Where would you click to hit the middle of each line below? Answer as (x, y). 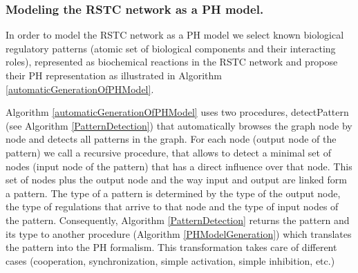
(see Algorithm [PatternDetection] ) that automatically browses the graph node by (179, 125)
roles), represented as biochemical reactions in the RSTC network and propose (172, 62)
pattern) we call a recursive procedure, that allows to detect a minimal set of (168, 152)
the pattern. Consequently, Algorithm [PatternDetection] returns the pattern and (178, 220)
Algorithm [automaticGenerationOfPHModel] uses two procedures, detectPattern (177, 112)
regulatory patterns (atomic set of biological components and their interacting (171, 48)
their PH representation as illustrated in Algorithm (114, 75)
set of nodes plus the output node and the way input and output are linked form (176, 180)
